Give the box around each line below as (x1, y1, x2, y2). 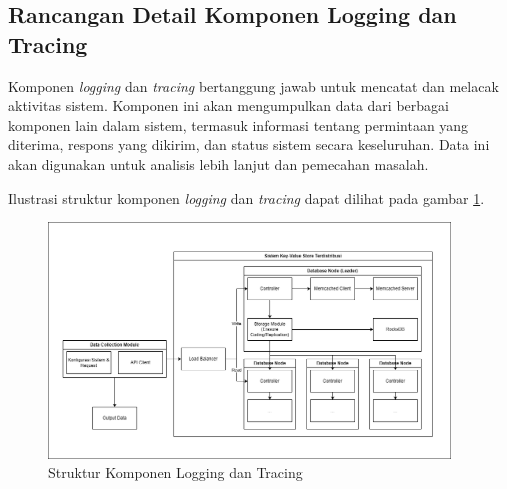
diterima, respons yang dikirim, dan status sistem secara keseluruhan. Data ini (8, 134, 490, 155)
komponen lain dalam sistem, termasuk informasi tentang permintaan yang (8, 114, 469, 135)
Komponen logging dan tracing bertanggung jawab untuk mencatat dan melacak (8, 75, 499, 96)
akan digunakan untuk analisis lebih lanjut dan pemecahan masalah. (8, 153, 429, 174)
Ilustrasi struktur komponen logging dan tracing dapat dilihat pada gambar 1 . (8, 187, 485, 208)
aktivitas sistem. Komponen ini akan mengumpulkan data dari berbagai (8, 95, 449, 116)
